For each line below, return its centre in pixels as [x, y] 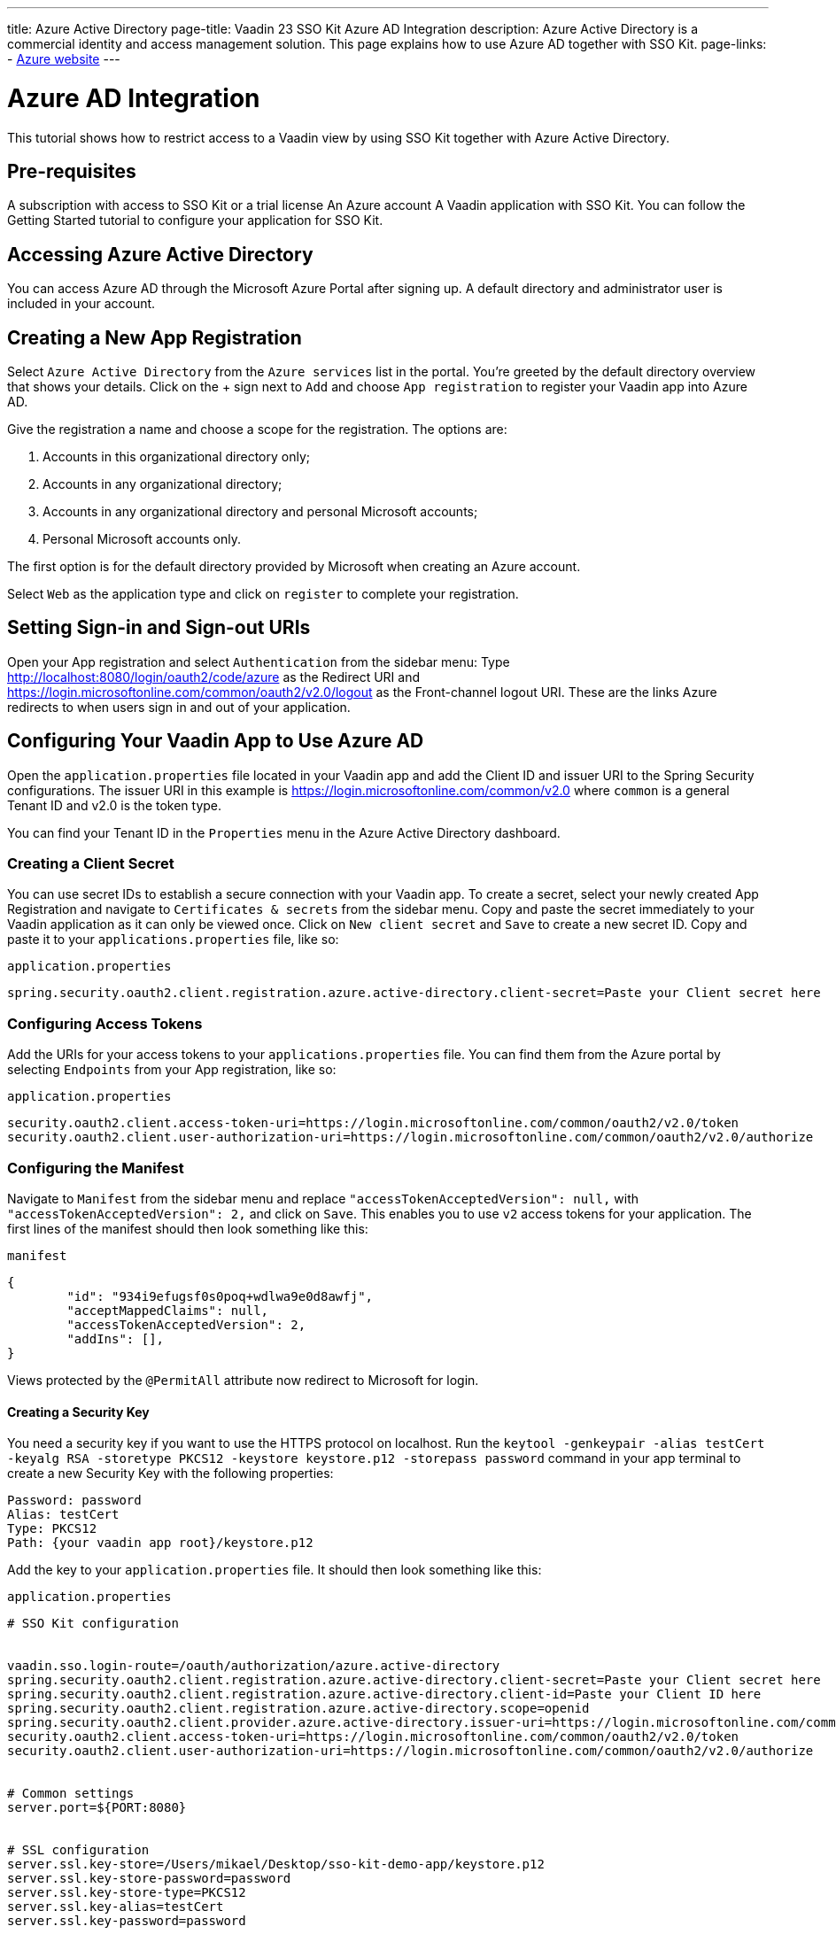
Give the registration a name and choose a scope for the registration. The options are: [257, 429]
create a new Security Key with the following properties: [170, 1474]
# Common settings [71, 1794]
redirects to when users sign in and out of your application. [179, 707]
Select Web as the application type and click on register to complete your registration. [263, 594]
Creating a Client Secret [91, 864]
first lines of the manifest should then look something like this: [188, 1228]
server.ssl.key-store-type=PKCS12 [127, 1893]
